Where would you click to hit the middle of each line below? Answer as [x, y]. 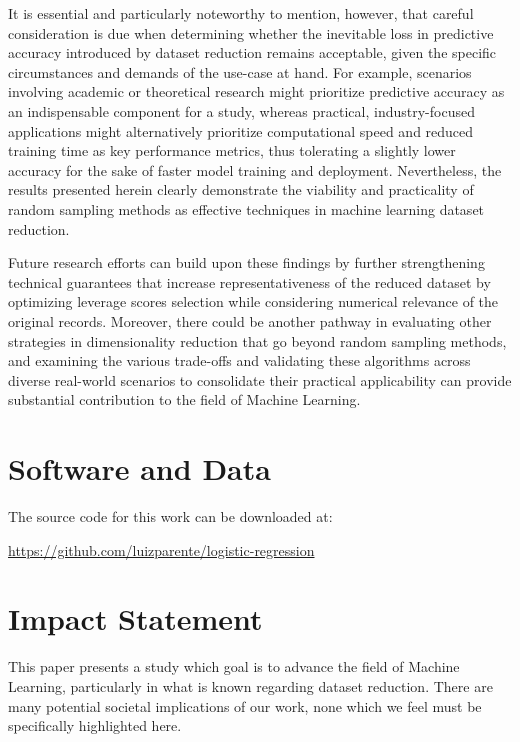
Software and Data [139, 468]
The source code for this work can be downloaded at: [170, 516]
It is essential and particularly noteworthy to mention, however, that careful [241, 13]
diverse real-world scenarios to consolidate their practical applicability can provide [260, 379]
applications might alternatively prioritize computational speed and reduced [241, 130]
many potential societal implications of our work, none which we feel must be [245, 705]
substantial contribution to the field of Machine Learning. [184, 399]
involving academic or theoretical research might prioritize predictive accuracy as [256, 91]
